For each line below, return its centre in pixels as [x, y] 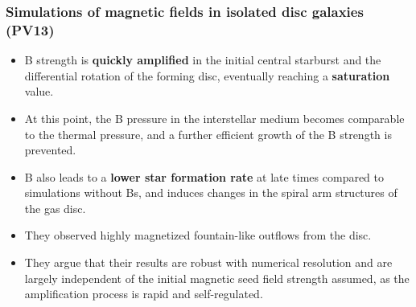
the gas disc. [55, 208]
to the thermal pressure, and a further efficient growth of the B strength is [208, 134]
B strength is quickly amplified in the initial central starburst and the [203, 60]
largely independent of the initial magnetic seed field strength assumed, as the [217, 278]
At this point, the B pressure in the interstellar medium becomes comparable [214, 118]
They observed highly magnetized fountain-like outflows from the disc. [198, 235]
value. [39, 91]
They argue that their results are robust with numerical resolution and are [208, 262]
